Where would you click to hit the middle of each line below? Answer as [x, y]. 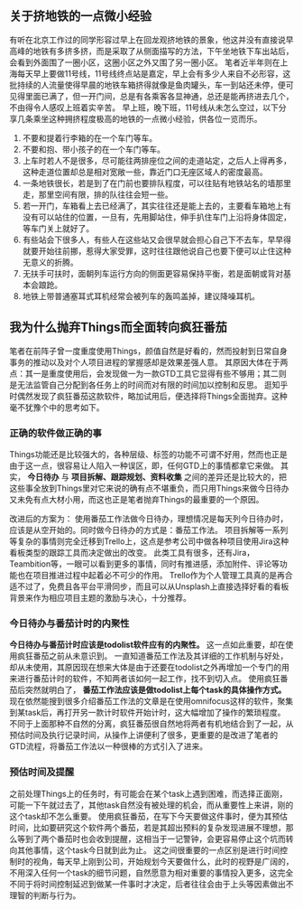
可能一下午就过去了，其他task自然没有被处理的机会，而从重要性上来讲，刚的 [151, 805]
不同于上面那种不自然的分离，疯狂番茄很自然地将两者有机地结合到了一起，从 [151, 724]
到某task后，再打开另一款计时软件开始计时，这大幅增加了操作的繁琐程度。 [147, 713]
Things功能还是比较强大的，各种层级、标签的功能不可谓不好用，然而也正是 [148, 454]
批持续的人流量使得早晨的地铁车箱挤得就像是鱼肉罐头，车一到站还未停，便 [147, 85]
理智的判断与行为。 [45, 895]
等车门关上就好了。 [58, 228]
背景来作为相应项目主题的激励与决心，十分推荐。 [100, 597]
